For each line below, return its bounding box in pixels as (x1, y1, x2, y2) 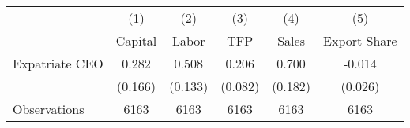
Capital (115, 31, 157, 49)
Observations (13, 100, 85, 118)
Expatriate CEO (13, 54, 103, 72)
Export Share (323, 31, 397, 49)
